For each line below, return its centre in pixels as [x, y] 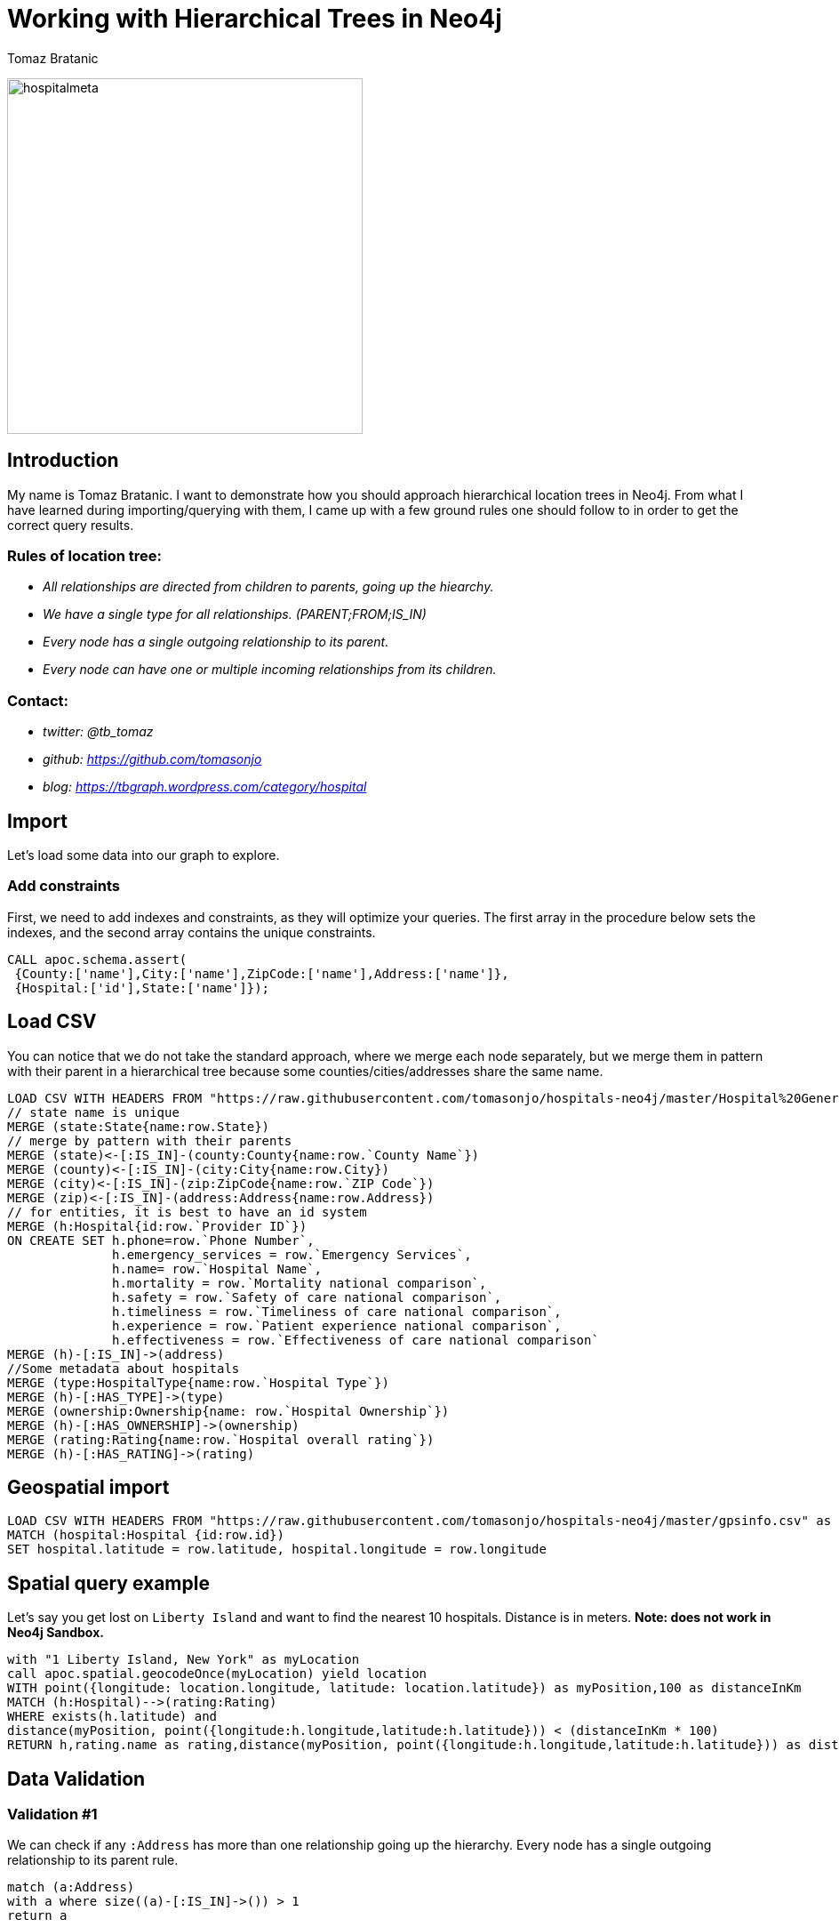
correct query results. [71, 525]
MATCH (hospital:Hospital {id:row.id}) [146, 1535]
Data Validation [76, 1778]
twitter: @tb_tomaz [98, 732]
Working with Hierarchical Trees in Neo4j [255, 19]
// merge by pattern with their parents [150, 1140]
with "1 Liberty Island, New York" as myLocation [184, 1660]
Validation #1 [52, 1815]
